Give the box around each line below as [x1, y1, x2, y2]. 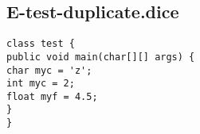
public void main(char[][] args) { [6, 51, 195, 63]
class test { [6, 38, 75, 50]
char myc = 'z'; [6, 64, 92, 76]
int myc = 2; [6, 78, 75, 90]
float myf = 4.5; [6, 90, 98, 102]
